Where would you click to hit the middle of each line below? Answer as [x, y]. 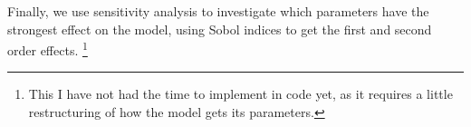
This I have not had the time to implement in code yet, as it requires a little [240, 94]
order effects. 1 [48, 49]
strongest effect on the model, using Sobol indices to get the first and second [220, 29]
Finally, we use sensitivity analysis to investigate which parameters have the [218, 11]
